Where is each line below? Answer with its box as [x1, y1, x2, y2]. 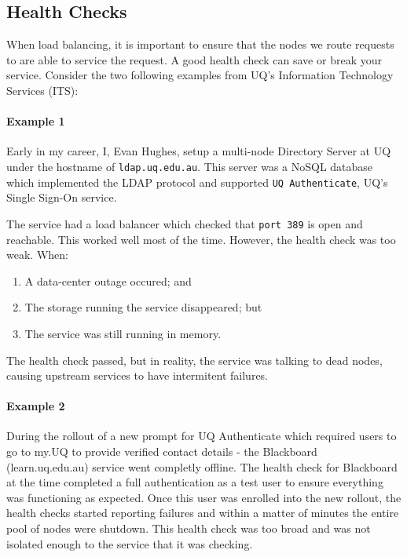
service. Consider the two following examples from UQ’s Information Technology [6, 67, 394, 83]
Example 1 [6, 113, 65, 129]
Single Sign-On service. [6, 189, 117, 206]
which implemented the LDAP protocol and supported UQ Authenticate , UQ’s [6, 173, 388, 190]
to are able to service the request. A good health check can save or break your [6, 51, 382, 67]
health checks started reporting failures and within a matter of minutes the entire [6, 504, 399, 521]
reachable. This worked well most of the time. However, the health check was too [6, 231, 396, 247]
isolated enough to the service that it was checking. [6, 535, 253, 552]
